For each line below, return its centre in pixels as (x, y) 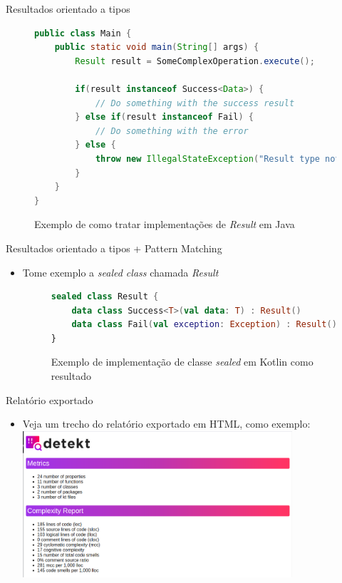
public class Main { (83, 33)
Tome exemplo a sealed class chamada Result (120, 272)
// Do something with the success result (195, 103)
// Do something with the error (172, 131)
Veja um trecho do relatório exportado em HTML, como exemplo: (166, 424)
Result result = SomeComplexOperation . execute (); (195, 61)
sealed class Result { (105, 297)
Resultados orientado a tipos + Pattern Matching (114, 248)
